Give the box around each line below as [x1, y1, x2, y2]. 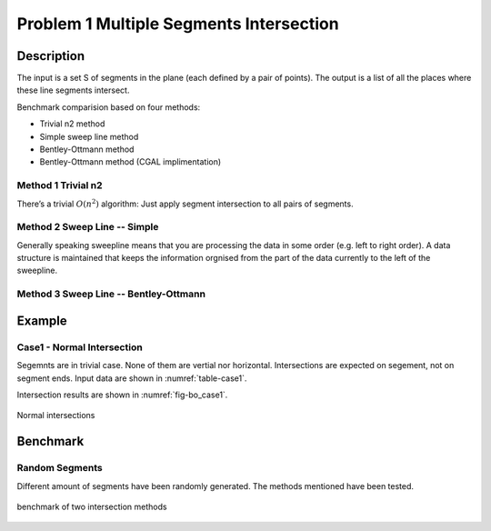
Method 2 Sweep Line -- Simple [16, 221, 159, 234]
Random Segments [16, 462, 104, 475]
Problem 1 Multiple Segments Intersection [16, 14, 340, 34]
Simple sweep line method [39, 131, 139, 142]
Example [16, 313, 67, 328]
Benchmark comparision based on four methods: [16, 101, 201, 113]
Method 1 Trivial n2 [16, 179, 104, 192]
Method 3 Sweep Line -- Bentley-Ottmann [16, 287, 206, 300]
